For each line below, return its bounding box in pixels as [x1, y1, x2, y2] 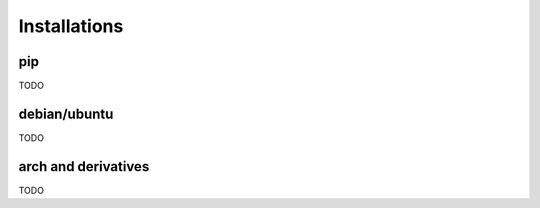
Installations [18, 15, 124, 37]
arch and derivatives [18, 158, 150, 175]
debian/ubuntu [18, 105, 114, 122]
